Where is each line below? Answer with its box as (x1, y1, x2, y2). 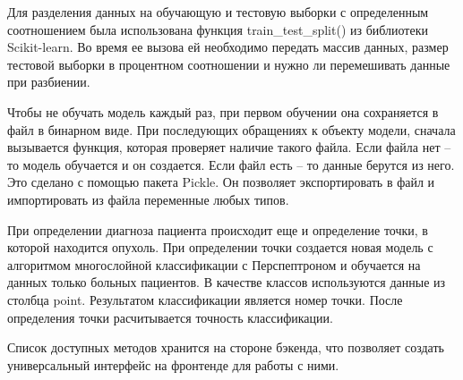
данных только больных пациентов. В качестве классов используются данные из (7, 273, 446, 291)
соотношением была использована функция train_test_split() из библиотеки (7, 20, 428, 38)
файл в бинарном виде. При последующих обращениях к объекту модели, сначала (7, 120, 456, 139)
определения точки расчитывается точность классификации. (7, 308, 333, 326)
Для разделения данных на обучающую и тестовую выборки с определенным (7, 3, 429, 21)
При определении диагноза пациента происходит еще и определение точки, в (7, 220, 428, 239)
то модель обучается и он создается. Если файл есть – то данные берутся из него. (7, 155, 455, 173)
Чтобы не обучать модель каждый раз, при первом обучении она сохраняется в (7, 102, 439, 121)
